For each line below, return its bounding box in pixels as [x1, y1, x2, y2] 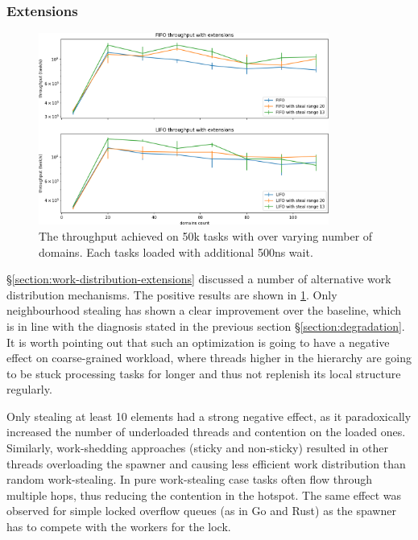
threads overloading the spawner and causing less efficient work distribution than [6, 455, 406, 472]
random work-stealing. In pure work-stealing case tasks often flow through [6, 471, 373, 488]
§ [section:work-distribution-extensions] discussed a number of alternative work [6, 270, 391, 287]
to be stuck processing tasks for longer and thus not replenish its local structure [6, 365, 401, 381]
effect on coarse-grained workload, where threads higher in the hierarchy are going [6, 349, 412, 366]
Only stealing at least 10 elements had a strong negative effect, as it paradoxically [6, 407, 412, 424]
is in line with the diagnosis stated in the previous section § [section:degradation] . [6, 317, 405, 334]
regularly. [6, 381, 52, 398]
